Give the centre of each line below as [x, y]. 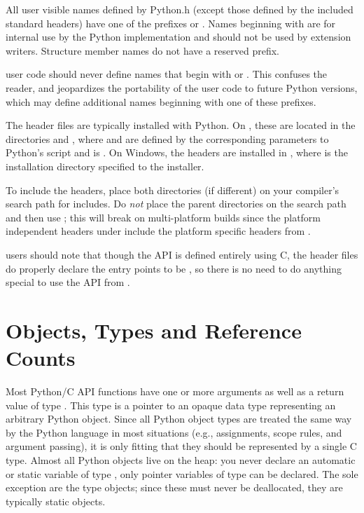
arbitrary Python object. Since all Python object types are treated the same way [179, 419]
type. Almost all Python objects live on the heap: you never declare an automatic [181, 459]
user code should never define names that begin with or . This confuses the [167, 74]
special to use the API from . [68, 282]
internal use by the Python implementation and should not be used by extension [178, 37]
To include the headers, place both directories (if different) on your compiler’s [173, 190]
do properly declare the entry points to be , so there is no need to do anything [174, 268]
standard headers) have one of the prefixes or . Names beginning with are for [171, 23]
